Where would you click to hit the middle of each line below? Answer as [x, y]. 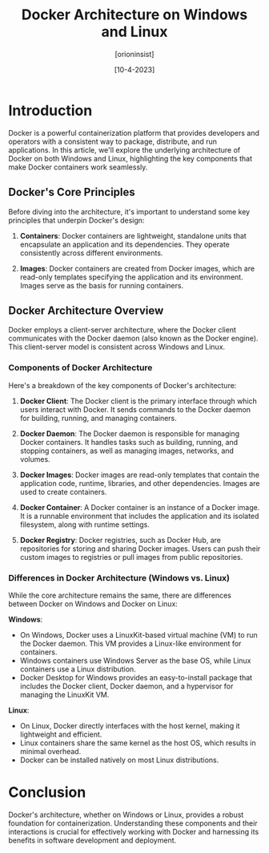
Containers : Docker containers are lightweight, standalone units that [133, 235]
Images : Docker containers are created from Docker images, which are [137, 268]
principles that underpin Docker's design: [76, 220]
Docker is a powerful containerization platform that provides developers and [134, 133]
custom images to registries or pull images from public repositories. [131, 557]
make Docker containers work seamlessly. [78, 167]
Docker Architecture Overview [86, 310]
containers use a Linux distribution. [78, 669]
